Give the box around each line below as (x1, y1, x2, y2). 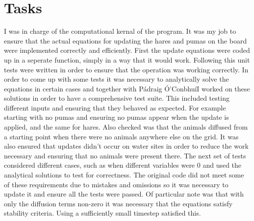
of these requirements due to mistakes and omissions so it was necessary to (4, 179, 229, 189)
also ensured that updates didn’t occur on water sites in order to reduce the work (4, 141, 249, 151)
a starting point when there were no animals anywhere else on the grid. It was (4, 131, 239, 141)
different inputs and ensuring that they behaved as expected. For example (4, 102, 226, 112)
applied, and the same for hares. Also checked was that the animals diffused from (4, 122, 248, 132)
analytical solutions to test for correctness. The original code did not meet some (4, 170, 244, 180)
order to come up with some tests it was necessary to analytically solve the (4, 74, 229, 84)
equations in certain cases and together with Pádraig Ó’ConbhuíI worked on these (4, 83, 250, 93)
